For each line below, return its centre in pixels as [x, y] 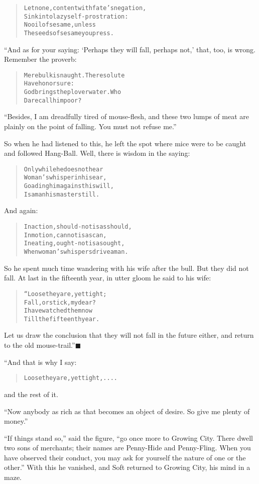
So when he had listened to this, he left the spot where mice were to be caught [125, 143]
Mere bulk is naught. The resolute [74, 75]
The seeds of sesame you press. [69, 33]
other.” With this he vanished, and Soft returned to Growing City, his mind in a [127, 467]
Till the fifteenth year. [62, 319]
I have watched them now [58, 311]
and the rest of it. [31, 394]
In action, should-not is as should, [78, 227]
